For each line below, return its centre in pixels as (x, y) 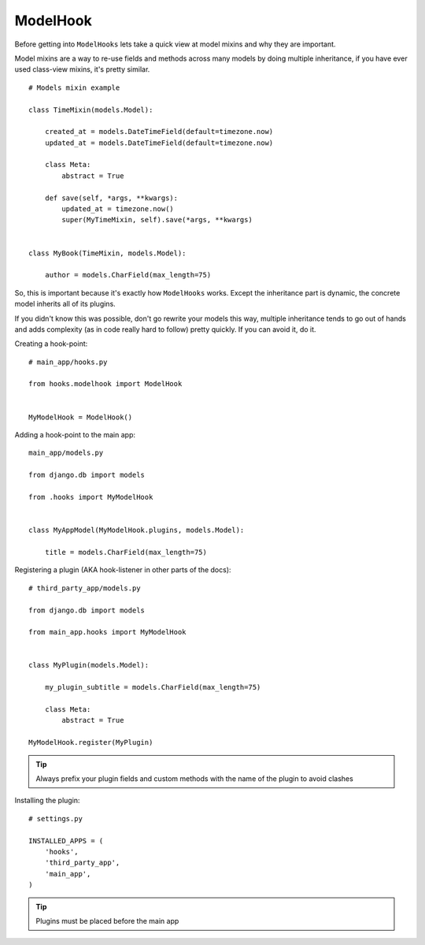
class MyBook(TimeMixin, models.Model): (107, 253)
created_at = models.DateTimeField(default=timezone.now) (159, 132)
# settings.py (55, 819)
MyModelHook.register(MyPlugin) (91, 742)
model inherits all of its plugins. (65, 304)
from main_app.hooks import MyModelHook (107, 632)
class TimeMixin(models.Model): (91, 110)
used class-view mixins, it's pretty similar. (82, 69)
